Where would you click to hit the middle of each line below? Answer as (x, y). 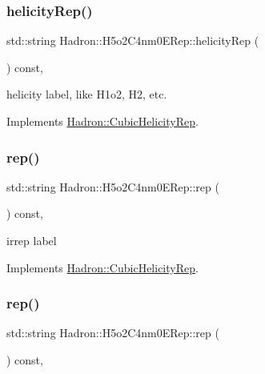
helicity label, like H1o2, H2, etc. (87, 94)
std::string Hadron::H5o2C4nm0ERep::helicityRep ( (133, 40)
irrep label (32, 240)
